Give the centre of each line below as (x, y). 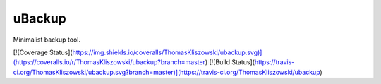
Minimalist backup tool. (47, 40)
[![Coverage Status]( (43, 52)
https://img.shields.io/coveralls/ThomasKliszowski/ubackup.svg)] (167, 52)
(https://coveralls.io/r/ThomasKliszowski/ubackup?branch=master (109, 62)
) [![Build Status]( (230, 62)
